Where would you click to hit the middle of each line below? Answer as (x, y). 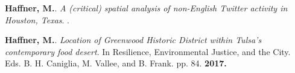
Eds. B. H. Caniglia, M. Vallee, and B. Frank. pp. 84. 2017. (116, 63)
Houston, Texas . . (37, 19)
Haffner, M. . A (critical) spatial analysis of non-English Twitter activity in (146, 8)
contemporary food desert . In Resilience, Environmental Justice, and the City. (148, 51)
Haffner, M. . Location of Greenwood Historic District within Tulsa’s (133, 40)
